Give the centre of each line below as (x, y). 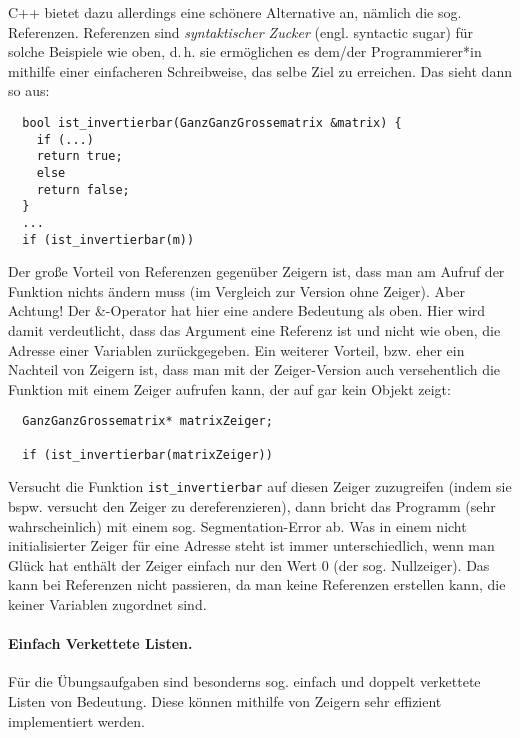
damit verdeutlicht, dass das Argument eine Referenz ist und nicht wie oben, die (254, 330)
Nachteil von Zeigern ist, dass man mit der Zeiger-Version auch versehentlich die (254, 369)
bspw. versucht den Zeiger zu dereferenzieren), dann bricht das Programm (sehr (252, 506)
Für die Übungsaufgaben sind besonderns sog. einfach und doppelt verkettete (244, 681)
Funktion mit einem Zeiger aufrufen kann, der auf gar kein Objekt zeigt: (229, 388)
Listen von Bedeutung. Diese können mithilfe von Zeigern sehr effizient (225, 700)
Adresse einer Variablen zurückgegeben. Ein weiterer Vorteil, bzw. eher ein (236, 349)
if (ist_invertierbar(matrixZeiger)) (147, 454)
